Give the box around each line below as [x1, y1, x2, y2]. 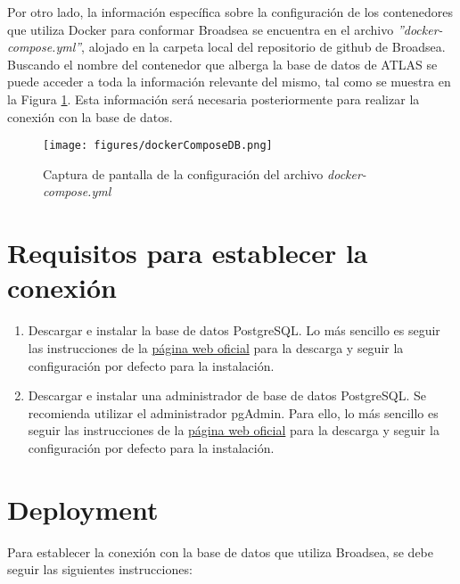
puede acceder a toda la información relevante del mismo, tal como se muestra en [7, 72, 451, 91]
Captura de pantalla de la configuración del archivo [43, 164, 324, 183]
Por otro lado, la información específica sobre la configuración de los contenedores [7, 3, 454, 21]
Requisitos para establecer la [7, 234, 368, 271]
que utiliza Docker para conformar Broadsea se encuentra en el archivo [7, 20, 394, 38]
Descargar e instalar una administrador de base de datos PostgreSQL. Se [28, 386, 426, 405]
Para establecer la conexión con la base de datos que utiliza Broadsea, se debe [7, 542, 434, 561]
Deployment [7, 490, 159, 527]
